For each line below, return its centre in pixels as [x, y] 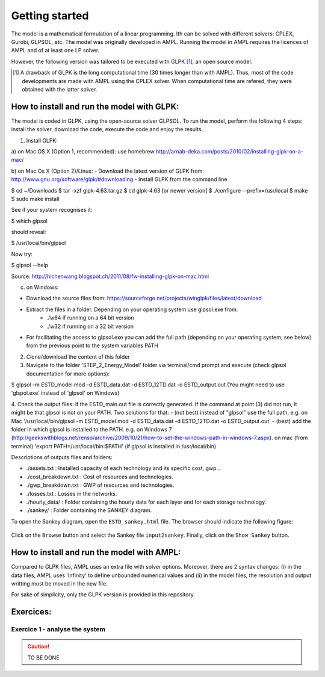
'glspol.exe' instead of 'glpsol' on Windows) [65, 393]
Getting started [50, 16]
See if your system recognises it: [52, 210]
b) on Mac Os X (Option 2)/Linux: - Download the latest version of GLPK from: [107, 171]
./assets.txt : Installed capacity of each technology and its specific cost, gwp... [124, 468]
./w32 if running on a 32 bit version [90, 326]
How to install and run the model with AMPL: [96, 553]
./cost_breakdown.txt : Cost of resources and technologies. [100, 477]
